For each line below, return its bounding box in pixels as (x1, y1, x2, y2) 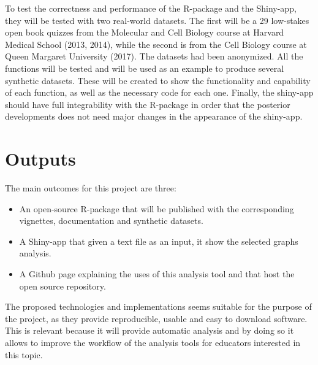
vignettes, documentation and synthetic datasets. (19, 214, 203, 227)
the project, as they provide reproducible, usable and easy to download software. (5, 312, 308, 325)
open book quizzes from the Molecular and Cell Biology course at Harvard (5, 26, 284, 39)
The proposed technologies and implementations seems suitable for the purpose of (5, 300, 312, 313)
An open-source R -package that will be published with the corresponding (19, 202, 294, 215)
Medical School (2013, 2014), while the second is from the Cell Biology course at (5, 37, 307, 50)
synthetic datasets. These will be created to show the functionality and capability (5, 74, 311, 86)
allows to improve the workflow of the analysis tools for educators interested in (5, 336, 301, 348)
